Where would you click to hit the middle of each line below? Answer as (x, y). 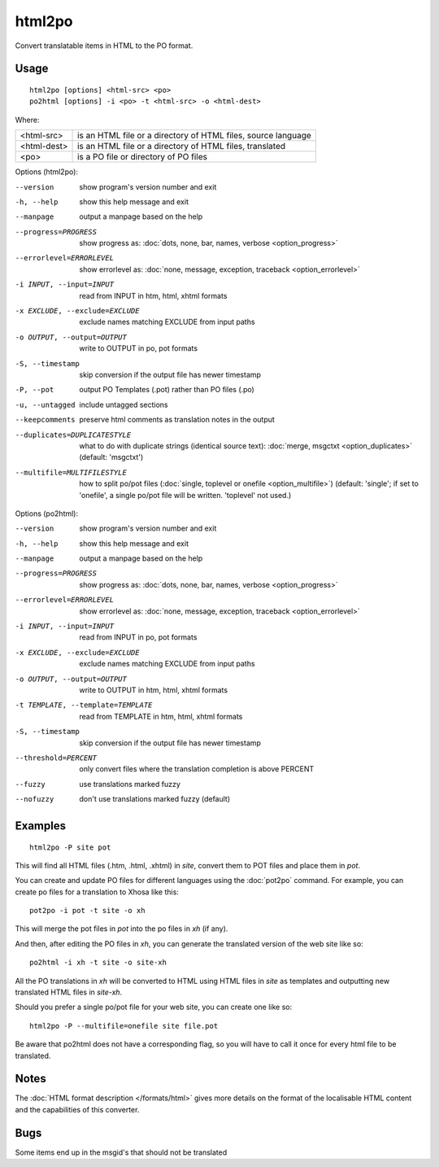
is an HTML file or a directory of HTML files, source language (195, 136)
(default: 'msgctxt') (111, 457)
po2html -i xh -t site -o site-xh (98, 963)
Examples (41, 826)
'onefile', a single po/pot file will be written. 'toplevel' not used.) (185, 495)
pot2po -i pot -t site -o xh (87, 911)
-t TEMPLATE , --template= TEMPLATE (84, 705)
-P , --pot (35, 390)
